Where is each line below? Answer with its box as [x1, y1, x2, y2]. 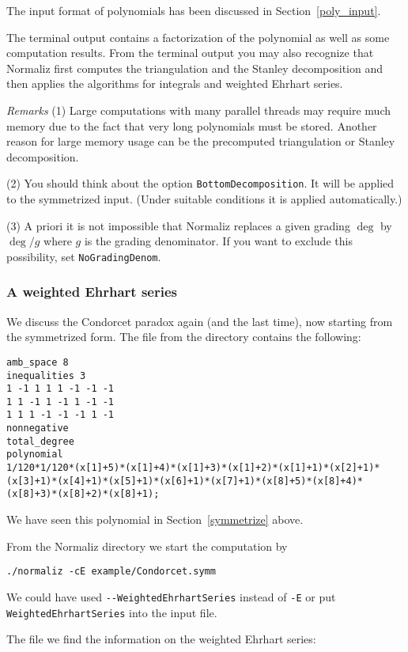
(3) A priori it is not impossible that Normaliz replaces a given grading [6, 217, 350, 233]
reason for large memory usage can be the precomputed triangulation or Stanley [6, 133, 395, 150]
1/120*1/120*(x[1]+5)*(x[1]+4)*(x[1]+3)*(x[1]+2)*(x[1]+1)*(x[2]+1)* [6, 462, 380, 474]
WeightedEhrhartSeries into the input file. [6, 604, 217, 620]
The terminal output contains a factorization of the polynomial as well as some [6, 28, 390, 45]
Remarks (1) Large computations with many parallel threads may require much [6, 101, 391, 118]
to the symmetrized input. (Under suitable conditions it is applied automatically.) [6, 191, 402, 207]
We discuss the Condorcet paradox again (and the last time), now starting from [6, 313, 393, 329]
